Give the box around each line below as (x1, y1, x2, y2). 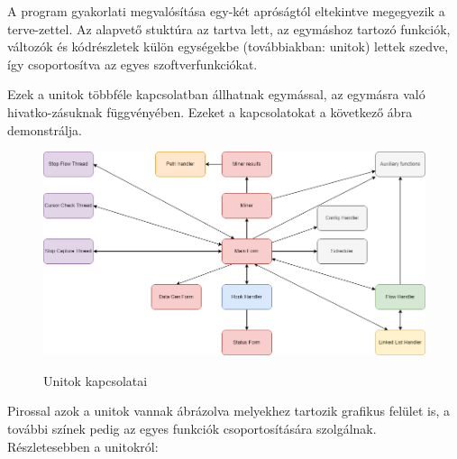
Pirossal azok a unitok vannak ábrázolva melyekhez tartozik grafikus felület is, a (7, 401, 451, 420)
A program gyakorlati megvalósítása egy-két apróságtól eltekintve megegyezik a (7, 2, 445, 20)
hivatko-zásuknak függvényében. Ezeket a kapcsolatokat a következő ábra (7, 102, 413, 121)
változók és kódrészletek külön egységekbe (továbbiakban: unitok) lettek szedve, (7, 37, 449, 56)
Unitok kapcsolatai (43, 371, 148, 390)
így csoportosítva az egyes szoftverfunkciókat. (7, 54, 258, 73)
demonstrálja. (7, 120, 82, 139)
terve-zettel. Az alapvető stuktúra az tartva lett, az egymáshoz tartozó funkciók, (7, 19, 451, 38)
